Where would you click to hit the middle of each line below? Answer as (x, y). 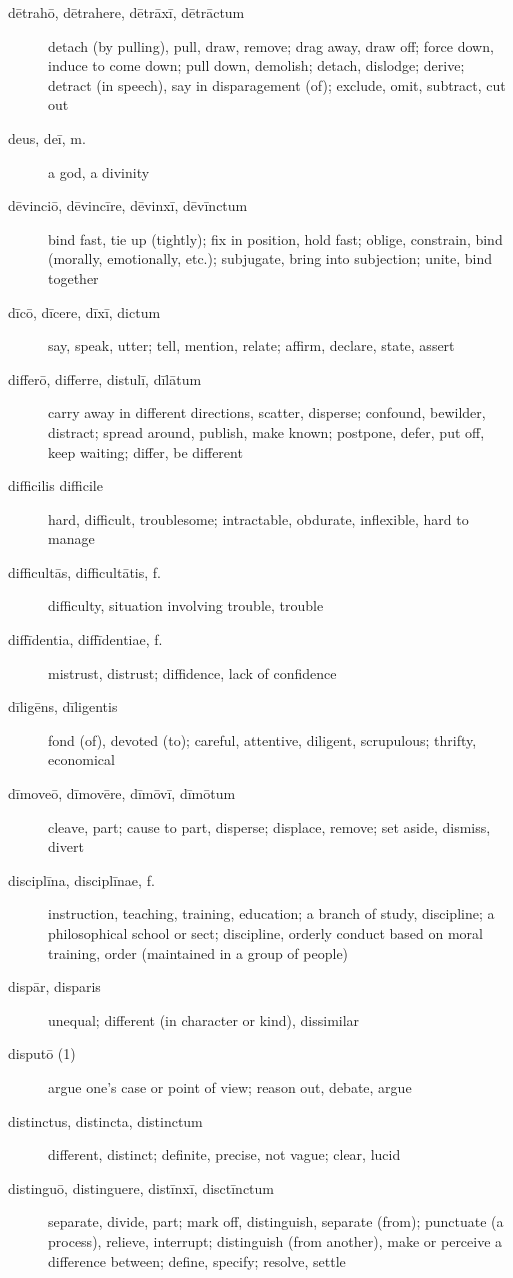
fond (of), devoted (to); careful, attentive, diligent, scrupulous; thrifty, (262, 739)
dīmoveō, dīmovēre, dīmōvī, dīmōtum (122, 793)
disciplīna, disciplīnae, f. (81, 879)
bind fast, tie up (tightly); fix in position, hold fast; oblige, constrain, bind (275, 238)
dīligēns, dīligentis (63, 706)
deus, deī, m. (47, 137)
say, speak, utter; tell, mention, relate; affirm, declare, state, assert (251, 345)
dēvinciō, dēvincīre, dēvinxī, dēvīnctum (128, 205)
